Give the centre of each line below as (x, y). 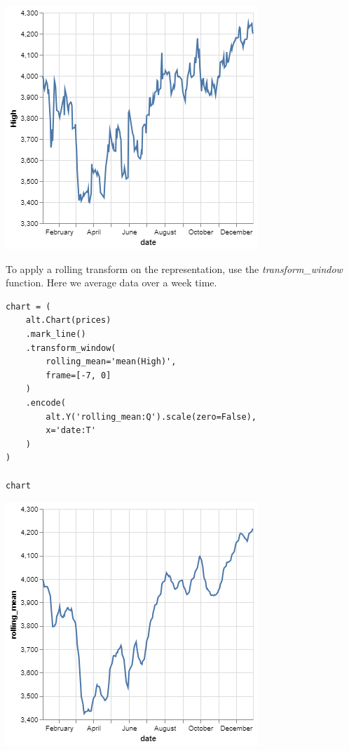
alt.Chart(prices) (68, 320)
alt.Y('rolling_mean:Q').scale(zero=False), (151, 417)
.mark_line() (56, 334)
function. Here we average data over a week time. (111, 283)
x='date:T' (71, 431)
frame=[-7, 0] (78, 375)
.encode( (46, 403)
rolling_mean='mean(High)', (111, 362)
